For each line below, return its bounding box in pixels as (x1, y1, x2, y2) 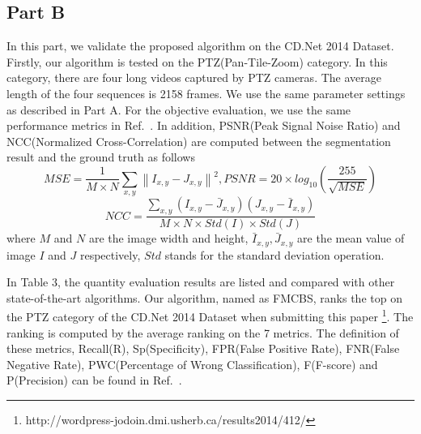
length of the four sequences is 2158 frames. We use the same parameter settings (6, 84, 406, 101)
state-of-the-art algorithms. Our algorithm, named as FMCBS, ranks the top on (6, 289, 402, 306)
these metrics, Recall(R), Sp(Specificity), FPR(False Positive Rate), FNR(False (6, 340, 400, 357)
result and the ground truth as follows (6, 148, 195, 165)
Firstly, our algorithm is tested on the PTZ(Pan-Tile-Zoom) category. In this (6, 53, 388, 70)
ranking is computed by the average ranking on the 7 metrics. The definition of (6, 324, 399, 341)
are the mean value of (297, 230, 405, 247)
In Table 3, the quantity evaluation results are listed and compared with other (6, 273, 395, 290)
